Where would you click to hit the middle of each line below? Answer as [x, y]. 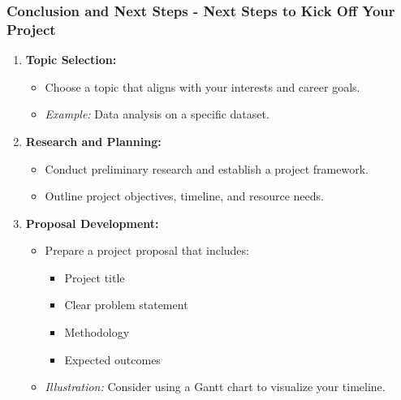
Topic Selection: [71, 60]
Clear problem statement [126, 305]
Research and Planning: [93, 141]
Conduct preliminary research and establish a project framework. [207, 168]
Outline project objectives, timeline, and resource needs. [184, 196]
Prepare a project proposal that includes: [147, 250]
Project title [95, 277]
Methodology [97, 332]
